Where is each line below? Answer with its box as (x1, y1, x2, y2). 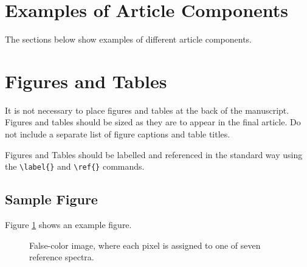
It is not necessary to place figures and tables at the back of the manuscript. (5, 103, 289, 116)
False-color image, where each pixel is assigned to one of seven (29, 238, 261, 251)
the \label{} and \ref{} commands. (5, 160, 145, 173)
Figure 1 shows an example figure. (5, 218, 132, 231)
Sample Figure (5, 190, 98, 209)
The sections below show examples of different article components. (5, 33, 252, 46)
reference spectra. (29, 251, 94, 263)
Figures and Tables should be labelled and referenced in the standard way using (5, 148, 303, 161)
